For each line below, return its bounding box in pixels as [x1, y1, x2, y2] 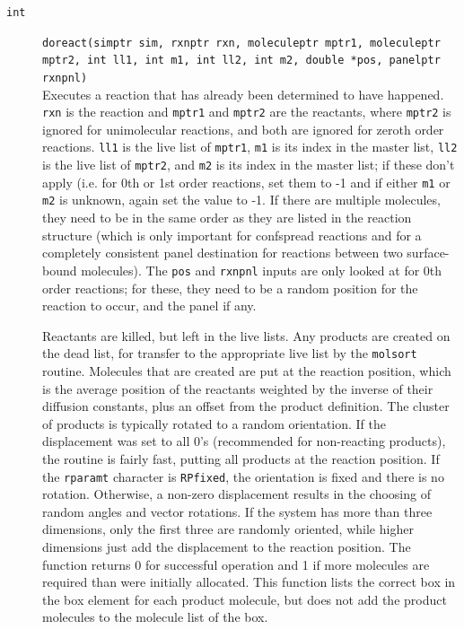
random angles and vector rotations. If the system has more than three [42, 502, 433, 520]
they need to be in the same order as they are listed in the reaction [42, 208, 412, 227]
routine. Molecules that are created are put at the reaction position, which [42, 361, 451, 380]
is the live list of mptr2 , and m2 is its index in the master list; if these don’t [42, 155, 455, 174]
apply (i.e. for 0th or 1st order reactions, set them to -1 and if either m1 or [42, 172, 451, 191]
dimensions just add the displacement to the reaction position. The [42, 537, 411, 555]
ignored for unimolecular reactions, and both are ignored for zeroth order [42, 119, 444, 138]
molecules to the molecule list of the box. [42, 607, 268, 626]
